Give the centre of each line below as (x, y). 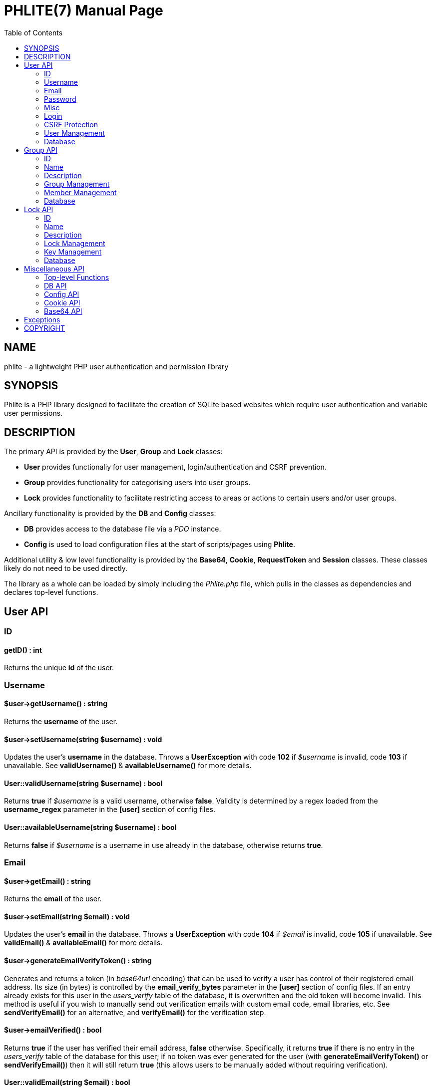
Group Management (77, 184)
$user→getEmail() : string (47, 881)
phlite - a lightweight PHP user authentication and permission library (116, 366)
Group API (41, 150)
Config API (62, 294)
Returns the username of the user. (61, 721)
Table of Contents (33, 32)
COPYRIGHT (45, 328)
